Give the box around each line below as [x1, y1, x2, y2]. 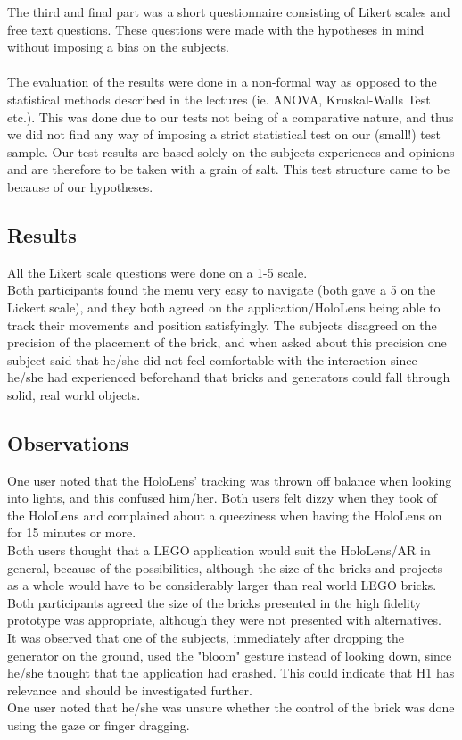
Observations [7, 428, 129, 456]
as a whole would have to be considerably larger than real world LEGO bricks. [7, 576, 437, 594]
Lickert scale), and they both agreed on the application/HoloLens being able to [7, 297, 441, 316]
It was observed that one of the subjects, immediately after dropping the [7, 628, 404, 647]
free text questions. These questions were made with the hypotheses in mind [7, 20, 425, 38]
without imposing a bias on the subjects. [7, 37, 229, 56]
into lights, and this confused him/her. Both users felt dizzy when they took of [7, 488, 438, 507]
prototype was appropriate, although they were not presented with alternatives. [7, 611, 441, 629]
